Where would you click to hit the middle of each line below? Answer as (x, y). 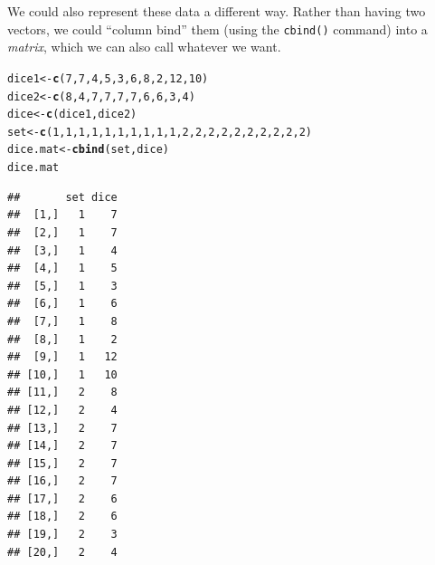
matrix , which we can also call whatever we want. (144, 47)
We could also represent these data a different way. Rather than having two (217, 11)
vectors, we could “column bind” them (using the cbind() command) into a (217, 29)
